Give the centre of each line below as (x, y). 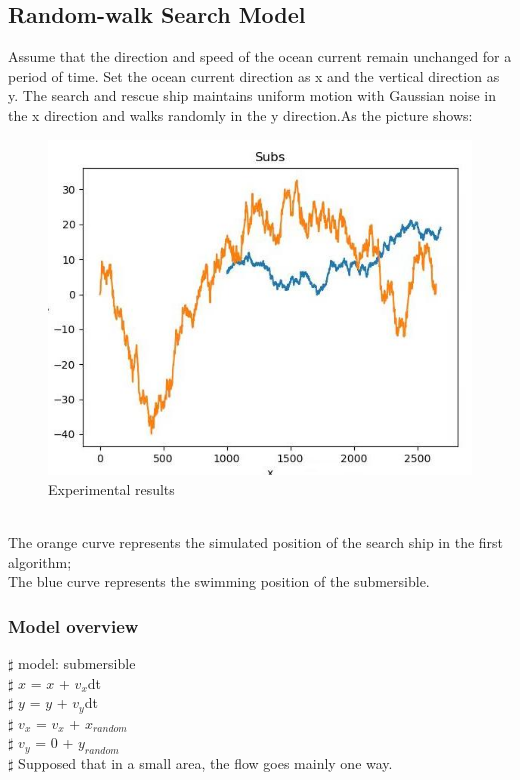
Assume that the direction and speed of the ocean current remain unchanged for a (260, 56)
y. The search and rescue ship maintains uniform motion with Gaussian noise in (252, 95)
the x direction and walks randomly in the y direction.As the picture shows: (240, 114)
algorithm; (40, 561)
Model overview (73, 625)
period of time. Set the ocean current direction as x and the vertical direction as (254, 75)
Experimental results (111, 488)
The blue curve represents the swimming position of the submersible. (219, 581)
